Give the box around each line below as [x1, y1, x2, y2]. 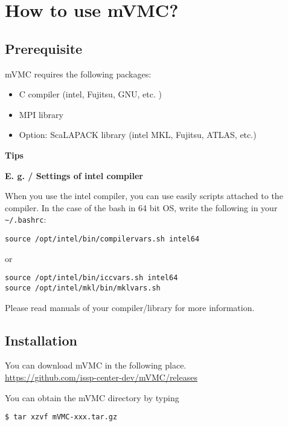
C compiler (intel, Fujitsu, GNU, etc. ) [19, 88, 162, 100]
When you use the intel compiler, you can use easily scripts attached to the [5, 189, 283, 202]
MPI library [19, 108, 63, 120]
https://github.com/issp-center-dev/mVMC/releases [5, 370, 197, 383]
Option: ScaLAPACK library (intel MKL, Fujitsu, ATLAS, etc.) [19, 128, 257, 141]
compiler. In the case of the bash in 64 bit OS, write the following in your [5, 201, 278, 214]
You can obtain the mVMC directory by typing [5, 391, 179, 404]
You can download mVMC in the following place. [5, 359, 187, 372]
